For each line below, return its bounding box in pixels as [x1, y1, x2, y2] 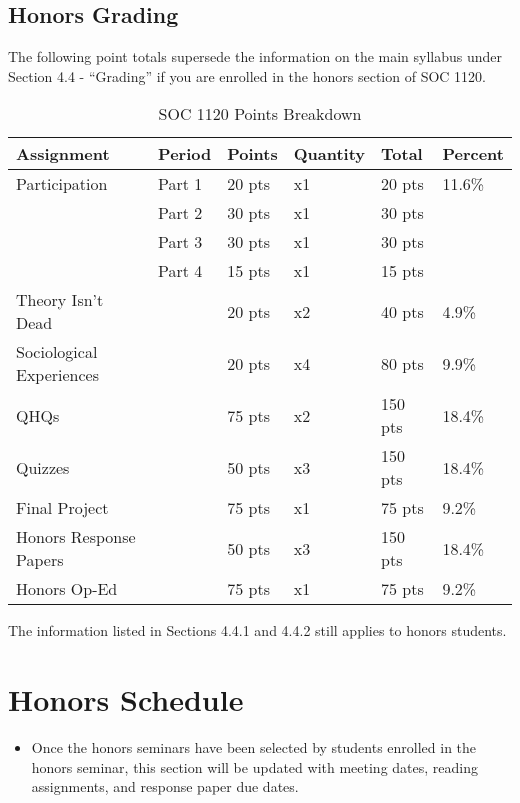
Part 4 [158, 259, 203, 283]
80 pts [381, 351, 424, 375]
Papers [16, 548, 64, 572]
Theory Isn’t [16, 288, 104, 312]
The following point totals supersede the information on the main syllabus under [8, 46, 503, 67]
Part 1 [158, 172, 203, 196]
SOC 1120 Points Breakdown [158, 102, 362, 126]
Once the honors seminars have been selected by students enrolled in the [31, 737, 477, 758]
